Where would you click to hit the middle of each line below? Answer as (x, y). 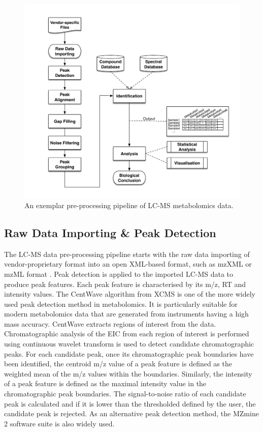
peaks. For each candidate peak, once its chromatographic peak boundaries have (129, 353)
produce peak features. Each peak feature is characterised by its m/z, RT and (125, 284)
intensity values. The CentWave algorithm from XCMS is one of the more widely (130, 294)
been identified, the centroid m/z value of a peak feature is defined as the (118, 364)
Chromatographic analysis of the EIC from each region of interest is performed (127, 334)
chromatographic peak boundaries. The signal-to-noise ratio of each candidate (125, 394)
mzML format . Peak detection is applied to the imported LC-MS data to (119, 273)
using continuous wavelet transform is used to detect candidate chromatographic (129, 344)
